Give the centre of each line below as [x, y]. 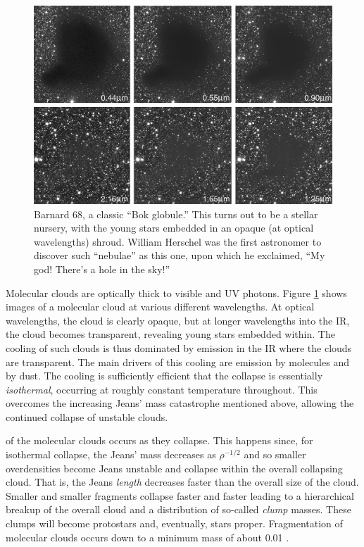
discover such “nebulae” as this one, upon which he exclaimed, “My [180, 255]
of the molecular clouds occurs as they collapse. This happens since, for [159, 440]
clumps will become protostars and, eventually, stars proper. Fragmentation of [174, 523]
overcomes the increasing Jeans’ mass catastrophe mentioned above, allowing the [180, 403]
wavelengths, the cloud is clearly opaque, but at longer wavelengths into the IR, [178, 320]
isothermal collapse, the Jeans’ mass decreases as [111, 454]
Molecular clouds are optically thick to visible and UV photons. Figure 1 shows [176, 293]
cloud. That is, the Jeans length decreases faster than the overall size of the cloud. [182, 482]
